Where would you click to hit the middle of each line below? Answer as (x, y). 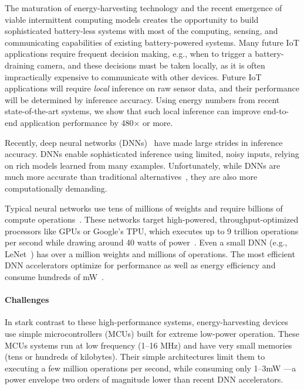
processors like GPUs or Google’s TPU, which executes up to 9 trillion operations (152, 231)
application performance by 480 (77, 122)
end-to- (276, 111)
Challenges (27, 300)
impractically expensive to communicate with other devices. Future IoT (133, 76)
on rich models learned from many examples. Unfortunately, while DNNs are (143, 165)
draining (20, 65)
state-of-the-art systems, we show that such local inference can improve (133, 111)
